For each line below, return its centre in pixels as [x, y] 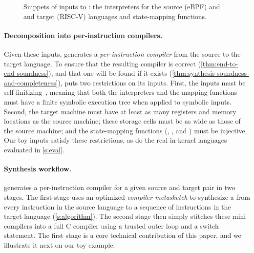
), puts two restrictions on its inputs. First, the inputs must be [152, 82]
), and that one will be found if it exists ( [110, 73]
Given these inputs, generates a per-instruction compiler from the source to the [122, 53]
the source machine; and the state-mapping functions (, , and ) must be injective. [126, 130]
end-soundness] [26, 73]
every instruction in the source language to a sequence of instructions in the [117, 206]
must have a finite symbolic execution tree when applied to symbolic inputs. [118, 101]
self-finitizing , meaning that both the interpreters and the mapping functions [121, 92]
